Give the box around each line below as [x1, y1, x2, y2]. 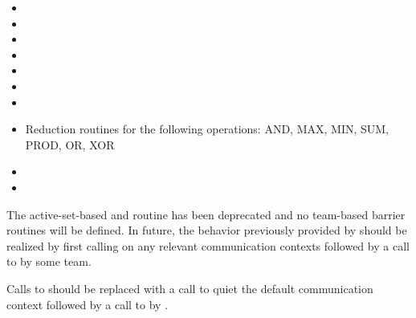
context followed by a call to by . [6, 296, 169, 312]
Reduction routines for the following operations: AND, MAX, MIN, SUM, [25, 120, 389, 137]
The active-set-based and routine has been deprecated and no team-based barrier [6, 206, 406, 222]
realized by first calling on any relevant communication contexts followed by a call [6, 237, 410, 254]
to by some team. [6, 253, 92, 270]
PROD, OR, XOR [25, 136, 115, 153]
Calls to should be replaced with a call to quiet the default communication [6, 279, 373, 296]
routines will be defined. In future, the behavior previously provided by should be [6, 222, 407, 238]
